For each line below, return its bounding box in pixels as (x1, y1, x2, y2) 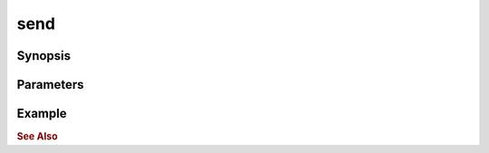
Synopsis (16, 48, 72, 63)
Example (16, 106, 67, 121)
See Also (16, 130, 58, 143)
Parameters (16, 77, 84, 92)
